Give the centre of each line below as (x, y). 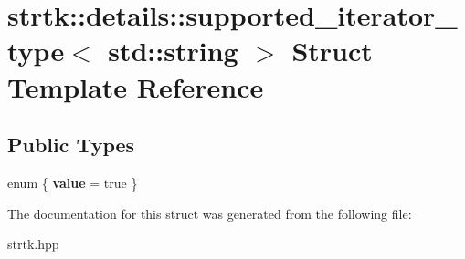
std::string (173, 51)
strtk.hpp (33, 244)
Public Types (71, 145)
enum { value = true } (73, 182)
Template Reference (136, 86)
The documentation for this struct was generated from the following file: (210, 213)
